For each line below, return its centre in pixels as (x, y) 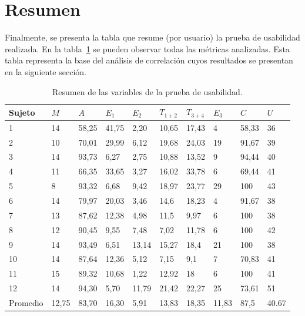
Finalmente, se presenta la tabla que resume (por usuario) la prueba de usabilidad (152, 37)
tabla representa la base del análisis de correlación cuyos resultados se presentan (149, 60)
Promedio (26, 302)
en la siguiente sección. (46, 71)
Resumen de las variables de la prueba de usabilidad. (147, 91)
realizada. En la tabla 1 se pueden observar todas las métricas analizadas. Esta (147, 48)
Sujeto (22, 112)
